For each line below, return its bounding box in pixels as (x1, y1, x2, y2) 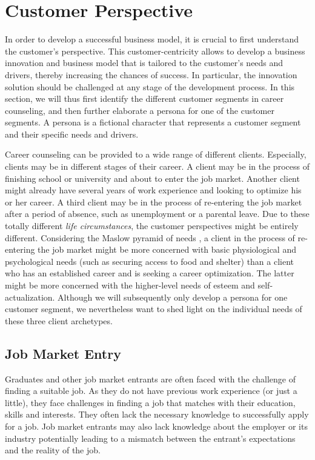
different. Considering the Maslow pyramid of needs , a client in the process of (5, 231, 295, 244)
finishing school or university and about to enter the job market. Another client (5, 172, 300, 184)
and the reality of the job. (5, 444, 101, 456)
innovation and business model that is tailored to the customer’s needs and (5, 56, 283, 69)
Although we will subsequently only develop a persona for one (58, 290, 288, 303)
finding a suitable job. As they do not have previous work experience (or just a (5, 384, 297, 397)
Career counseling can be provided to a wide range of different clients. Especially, (5, 148, 307, 161)
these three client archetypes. (5, 314, 113, 327)
